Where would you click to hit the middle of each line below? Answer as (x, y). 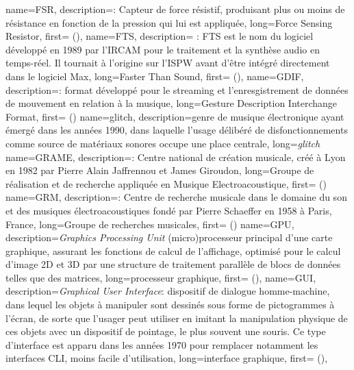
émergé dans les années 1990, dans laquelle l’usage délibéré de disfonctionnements (177, 130)
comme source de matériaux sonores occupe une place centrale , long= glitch (163, 143)
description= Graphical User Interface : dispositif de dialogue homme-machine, (168, 291)
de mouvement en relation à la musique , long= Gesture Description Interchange (172, 103)
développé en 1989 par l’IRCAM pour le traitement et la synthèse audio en (163, 49)
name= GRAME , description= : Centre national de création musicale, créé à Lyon (176, 157)
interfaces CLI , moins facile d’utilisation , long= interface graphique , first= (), (167, 358)
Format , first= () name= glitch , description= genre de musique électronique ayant (175, 116)
